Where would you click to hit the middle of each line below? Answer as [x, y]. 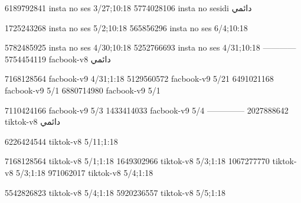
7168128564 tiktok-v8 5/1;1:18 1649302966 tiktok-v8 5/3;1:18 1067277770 [137, 161]
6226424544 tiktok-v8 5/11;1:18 [61, 141]
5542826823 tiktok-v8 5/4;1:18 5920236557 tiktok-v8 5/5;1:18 [115, 192]
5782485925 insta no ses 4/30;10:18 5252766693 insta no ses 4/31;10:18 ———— [150, 47]
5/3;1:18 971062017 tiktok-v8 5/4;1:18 [85, 172]
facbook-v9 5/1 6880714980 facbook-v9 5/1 [83, 90]
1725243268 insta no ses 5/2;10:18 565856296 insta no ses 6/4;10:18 [126, 27]
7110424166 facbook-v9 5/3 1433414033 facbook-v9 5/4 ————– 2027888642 [147, 110]
